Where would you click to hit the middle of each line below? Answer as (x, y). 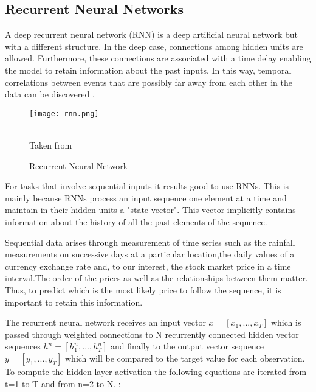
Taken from (51, 145)
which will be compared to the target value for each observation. (185, 358)
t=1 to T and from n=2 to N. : (63, 383)
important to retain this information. (74, 302)
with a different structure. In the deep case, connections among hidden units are (154, 46)
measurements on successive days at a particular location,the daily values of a (150, 254)
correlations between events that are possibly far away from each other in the (149, 82)
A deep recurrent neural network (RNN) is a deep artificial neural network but (152, 34)
